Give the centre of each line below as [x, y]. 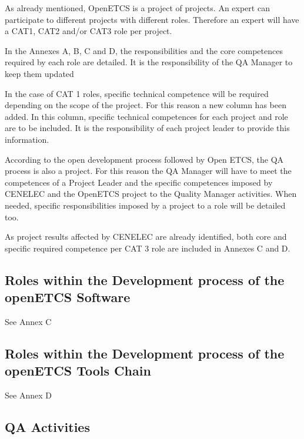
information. [27, 139]
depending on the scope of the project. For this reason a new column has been [146, 105]
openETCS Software [68, 297]
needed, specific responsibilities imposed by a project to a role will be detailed [145, 205]
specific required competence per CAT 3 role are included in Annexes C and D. [148, 248]
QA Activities [47, 427]
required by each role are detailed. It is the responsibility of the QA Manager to [149, 62]
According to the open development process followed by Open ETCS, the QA [144, 159]
